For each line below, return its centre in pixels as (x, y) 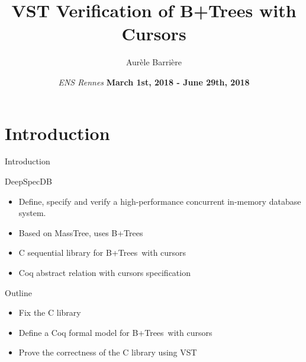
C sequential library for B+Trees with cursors (102, 253)
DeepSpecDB (28, 181)
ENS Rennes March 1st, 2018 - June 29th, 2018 (154, 82)
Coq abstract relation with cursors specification (104, 272)
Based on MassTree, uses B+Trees (81, 232)
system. (32, 213)
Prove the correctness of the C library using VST (108, 352)
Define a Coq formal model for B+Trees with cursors (115, 332)
